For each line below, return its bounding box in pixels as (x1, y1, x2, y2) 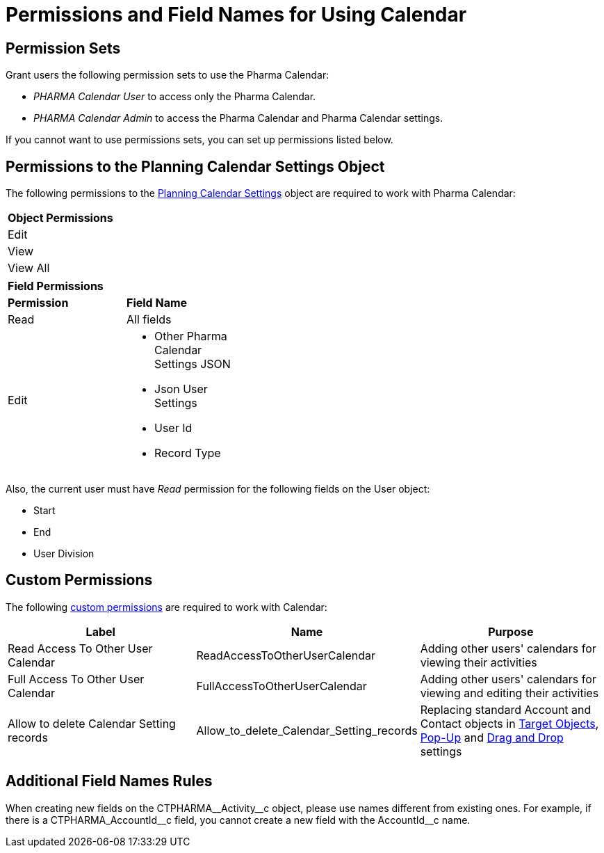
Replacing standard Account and (420, 702, 591, 717)
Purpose (488, 624, 534, 639)
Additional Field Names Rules (6, 772, 213, 790)
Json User (154, 382, 208, 397)
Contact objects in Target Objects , (420, 716, 599, 731)
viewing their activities (420, 655, 537, 669)
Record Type (154, 446, 221, 461)
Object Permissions (8, 211, 113, 225)
